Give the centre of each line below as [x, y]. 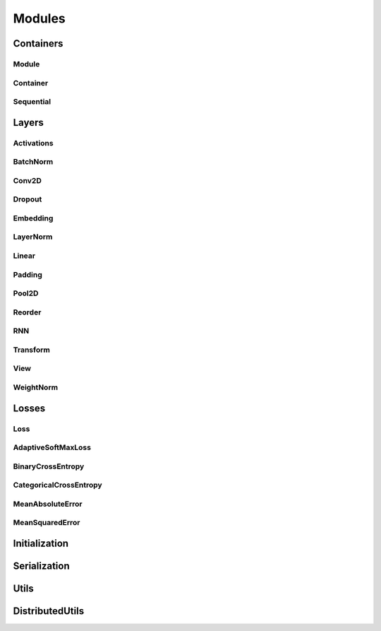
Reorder [27, 312]
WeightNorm [36, 387]
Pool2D [26, 293]
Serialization [41, 566]
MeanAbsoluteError [48, 504]
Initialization [41, 543]
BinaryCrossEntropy [49, 466]
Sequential [32, 102]
